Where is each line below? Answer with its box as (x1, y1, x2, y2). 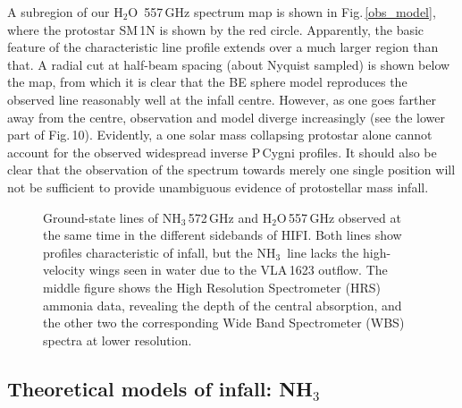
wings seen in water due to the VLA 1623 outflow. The (88, 260, 388, 279)
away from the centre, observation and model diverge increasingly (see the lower (7, 107, 446, 126)
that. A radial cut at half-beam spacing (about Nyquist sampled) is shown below (7, 55, 450, 73)
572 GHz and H (188, 208, 273, 226)
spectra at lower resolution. (43, 330, 192, 349)
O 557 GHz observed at (276, 208, 401, 226)
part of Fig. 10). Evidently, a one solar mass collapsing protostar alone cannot (7, 125, 433, 144)
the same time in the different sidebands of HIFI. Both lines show (43, 225, 402, 244)
